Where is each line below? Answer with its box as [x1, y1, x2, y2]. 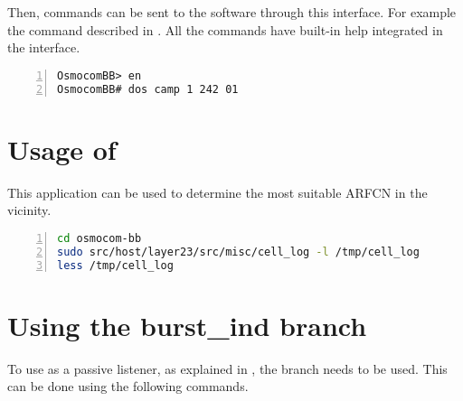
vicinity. [7, 200, 52, 219]
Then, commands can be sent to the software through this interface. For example [7, 3, 457, 21]
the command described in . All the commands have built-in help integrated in [7, 20, 443, 39]
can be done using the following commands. [7, 377, 249, 396]
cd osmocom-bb [57, 231, 142, 245]
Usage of [7, 130, 117, 167]
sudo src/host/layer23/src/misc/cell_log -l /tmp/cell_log [57, 245, 420, 258]
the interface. [7, 38, 80, 57]
